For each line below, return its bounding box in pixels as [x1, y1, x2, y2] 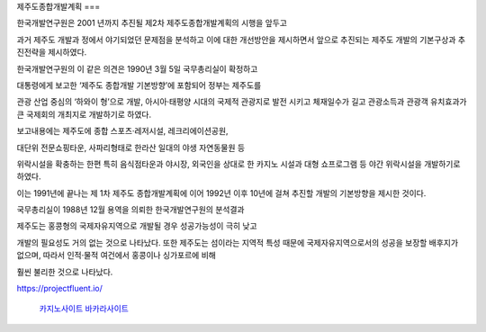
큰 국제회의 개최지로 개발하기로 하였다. [16, 109, 152, 120]
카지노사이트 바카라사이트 [39, 303, 130, 314]
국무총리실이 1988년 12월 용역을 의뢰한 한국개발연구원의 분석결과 [16, 204, 245, 215]
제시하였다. [48, 47, 87, 58]
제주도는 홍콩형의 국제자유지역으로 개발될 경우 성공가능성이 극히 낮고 [16, 220, 257, 231]
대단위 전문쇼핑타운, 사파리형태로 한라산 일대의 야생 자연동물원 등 [16, 142, 246, 153]
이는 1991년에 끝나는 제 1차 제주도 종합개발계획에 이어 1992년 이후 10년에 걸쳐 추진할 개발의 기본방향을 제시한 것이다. [16, 187, 427, 198]
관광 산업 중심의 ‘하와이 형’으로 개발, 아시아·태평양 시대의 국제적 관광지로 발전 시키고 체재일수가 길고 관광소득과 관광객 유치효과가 [16, 96, 467, 107]
